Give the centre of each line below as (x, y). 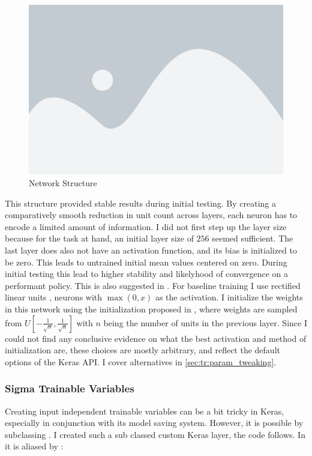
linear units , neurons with (54, 297)
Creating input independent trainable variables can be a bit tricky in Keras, (145, 411)
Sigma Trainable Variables (70, 388)
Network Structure (63, 182)
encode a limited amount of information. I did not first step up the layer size (146, 226)
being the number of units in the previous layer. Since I (205, 322)
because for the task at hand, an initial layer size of (99, 238)
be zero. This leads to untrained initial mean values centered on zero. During (146, 262)
